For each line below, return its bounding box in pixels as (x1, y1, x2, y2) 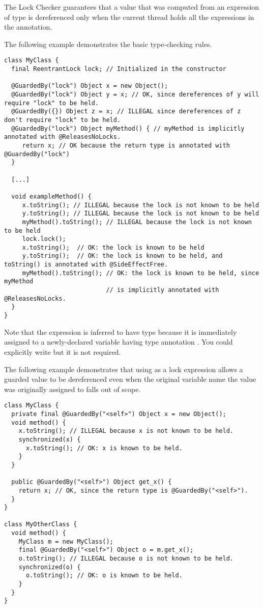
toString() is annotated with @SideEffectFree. (4, 261, 168, 269)
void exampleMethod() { (11, 192, 92, 200)
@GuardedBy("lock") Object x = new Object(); (11, 82, 168, 90)
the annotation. (4, 21, 52, 32)
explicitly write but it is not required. (4, 346, 121, 357)
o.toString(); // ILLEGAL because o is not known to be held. (18, 555, 234, 563)
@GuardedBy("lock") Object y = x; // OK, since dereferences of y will (11, 91, 259, 98)
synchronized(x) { (18, 435, 81, 443)
